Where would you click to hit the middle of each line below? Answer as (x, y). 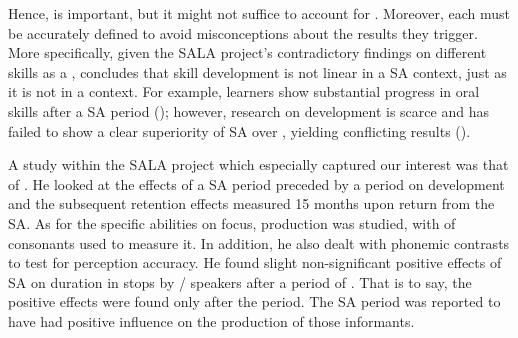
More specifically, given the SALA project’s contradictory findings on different (247, 52)
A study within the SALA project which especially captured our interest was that (258, 164)
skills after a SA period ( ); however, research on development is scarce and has (248, 110)
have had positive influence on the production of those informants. (211, 320)
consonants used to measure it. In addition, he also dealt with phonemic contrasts (259, 242)
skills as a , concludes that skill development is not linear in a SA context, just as (257, 71)
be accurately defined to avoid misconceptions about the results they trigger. (243, 32)
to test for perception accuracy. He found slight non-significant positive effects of (255, 262)
